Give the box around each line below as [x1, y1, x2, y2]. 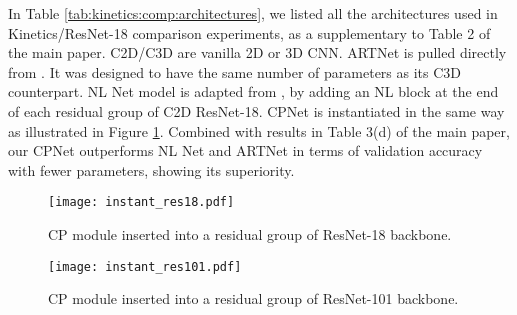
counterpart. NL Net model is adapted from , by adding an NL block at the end [8, 81, 499, 102]
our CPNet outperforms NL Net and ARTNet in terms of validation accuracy [8, 140, 483, 161]
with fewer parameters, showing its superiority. [8, 159, 295, 180]
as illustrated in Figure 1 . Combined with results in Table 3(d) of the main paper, [8, 120, 510, 141]
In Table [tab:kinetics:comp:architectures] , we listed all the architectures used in [8, 3, 498, 23]
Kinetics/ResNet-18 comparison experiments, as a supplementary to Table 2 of [8, 22, 491, 43]
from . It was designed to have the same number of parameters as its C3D [8, 61, 462, 82]
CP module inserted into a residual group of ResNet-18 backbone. [48, 224, 452, 244]
